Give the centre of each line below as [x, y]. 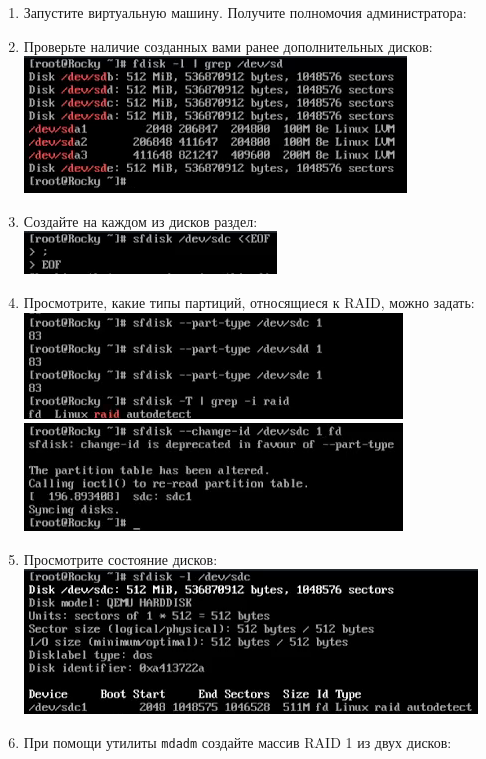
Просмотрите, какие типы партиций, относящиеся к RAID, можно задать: [249, 301]
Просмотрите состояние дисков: [120, 558]
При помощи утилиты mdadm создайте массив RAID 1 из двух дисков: [237, 741]
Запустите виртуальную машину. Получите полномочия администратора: [245, 12]
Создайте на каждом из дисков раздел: [140, 220]
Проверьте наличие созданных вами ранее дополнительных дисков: [228, 45]
